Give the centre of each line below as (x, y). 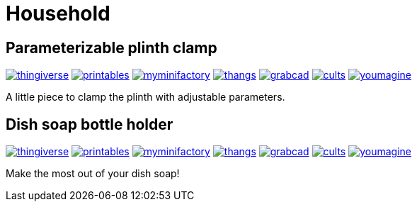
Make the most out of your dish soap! (93, 174)
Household (58, 13)
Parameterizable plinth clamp (112, 47)
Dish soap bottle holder (90, 124)
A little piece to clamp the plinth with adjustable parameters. (145, 97)
